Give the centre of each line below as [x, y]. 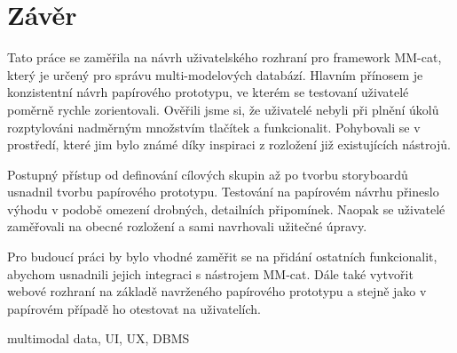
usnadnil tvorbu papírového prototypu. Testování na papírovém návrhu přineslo [223, 192]
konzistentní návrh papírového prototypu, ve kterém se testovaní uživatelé [208, 92]
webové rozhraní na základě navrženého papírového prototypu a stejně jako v [217, 291]
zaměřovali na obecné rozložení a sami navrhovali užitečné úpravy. [187, 226]
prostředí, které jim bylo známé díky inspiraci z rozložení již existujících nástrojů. [229, 144]
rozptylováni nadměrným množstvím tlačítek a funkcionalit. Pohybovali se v [214, 127]
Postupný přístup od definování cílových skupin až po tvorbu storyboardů [208, 174]
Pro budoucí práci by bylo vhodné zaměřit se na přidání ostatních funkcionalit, [222, 257]
